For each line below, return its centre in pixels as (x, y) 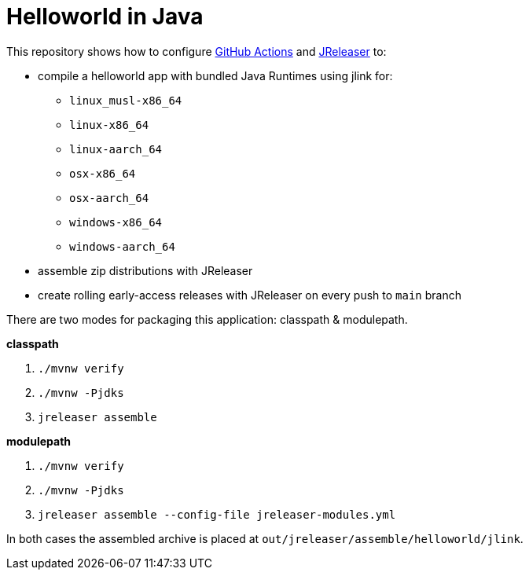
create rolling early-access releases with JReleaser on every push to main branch (250, 295)
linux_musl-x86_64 (126, 100)
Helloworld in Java (105, 17)
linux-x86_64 (109, 125)
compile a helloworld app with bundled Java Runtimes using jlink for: (215, 75)
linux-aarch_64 (116, 149)
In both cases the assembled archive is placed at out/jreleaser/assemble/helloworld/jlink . (265, 538)
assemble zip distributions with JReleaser (145, 270)
